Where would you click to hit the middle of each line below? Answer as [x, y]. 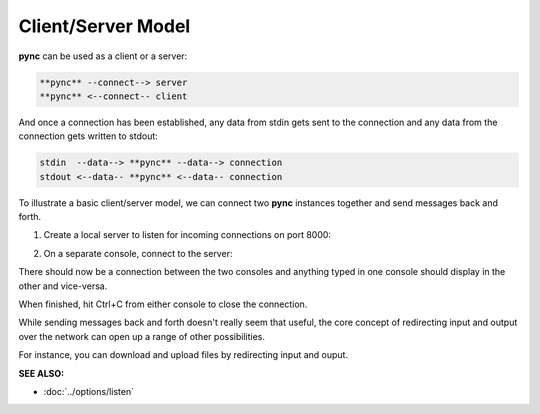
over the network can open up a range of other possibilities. [141, 336]
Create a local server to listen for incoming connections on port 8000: [187, 235]
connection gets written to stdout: [88, 136]
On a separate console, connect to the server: [138, 253]
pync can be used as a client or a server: [103, 56]
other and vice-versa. [63, 286]
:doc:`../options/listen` [89, 391]
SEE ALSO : [41, 373]
